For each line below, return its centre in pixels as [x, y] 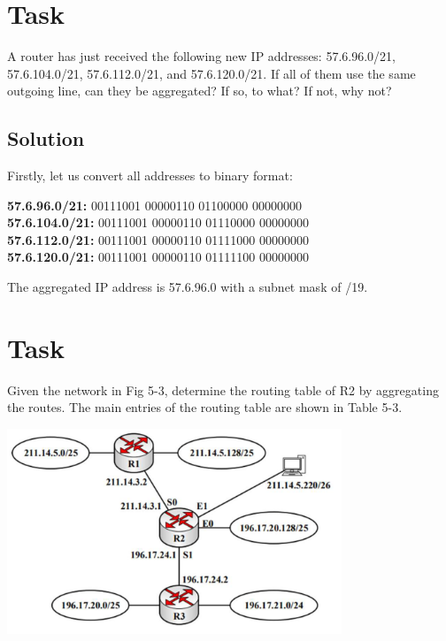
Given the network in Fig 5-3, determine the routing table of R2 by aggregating [223, 389]
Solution [46, 138]
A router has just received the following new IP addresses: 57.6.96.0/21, [201, 56]
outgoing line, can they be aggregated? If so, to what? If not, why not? [200, 91]
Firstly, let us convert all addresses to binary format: [150, 176]
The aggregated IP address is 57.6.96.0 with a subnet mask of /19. [188, 287]
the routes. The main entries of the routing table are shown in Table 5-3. [205, 407]
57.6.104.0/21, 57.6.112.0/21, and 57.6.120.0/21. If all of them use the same [211, 73]
